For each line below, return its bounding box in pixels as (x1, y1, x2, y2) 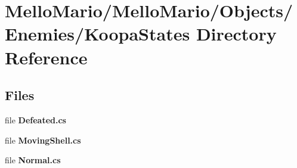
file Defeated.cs (5, 113, 66, 126)
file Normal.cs (5, 154, 61, 166)
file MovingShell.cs (5, 133, 81, 146)
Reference (5, 45, 88, 69)
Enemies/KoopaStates (5, 21, 190, 46)
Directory (196, 21, 277, 46)
